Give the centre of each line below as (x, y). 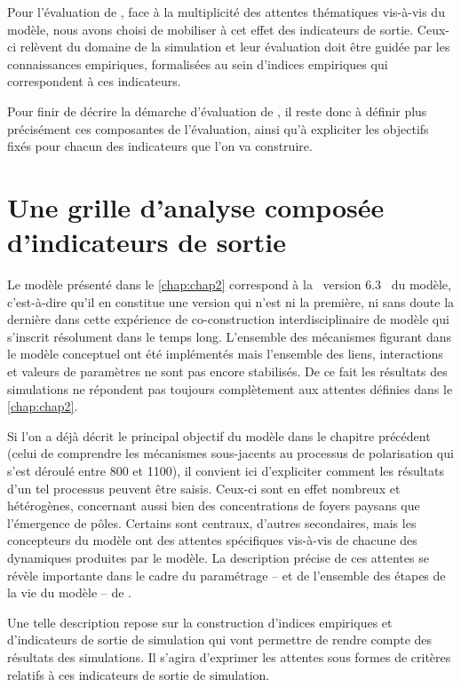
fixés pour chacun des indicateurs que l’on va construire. (160, 146)
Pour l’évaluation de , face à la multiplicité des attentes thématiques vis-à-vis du (226, 12)
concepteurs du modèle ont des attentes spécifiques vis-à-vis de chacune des (212, 540)
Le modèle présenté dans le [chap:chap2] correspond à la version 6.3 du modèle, (229, 284)
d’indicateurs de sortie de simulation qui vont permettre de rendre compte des (220, 640)
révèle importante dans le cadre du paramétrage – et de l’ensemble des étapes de (227, 575)
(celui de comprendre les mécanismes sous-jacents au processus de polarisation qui (230, 453)
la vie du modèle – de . (69, 592)
